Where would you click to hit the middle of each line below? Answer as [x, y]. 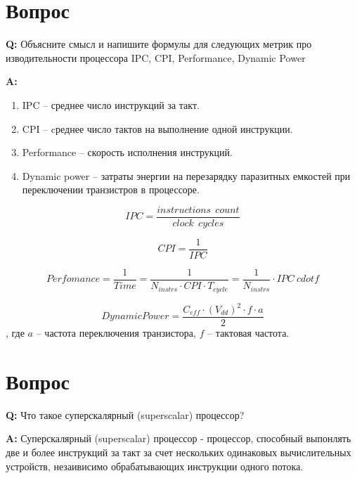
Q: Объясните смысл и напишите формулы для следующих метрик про [159, 44]
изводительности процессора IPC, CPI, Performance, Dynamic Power [156, 57]
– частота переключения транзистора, [116, 333]
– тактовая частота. [248, 333]
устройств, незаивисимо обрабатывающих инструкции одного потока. [155, 466]
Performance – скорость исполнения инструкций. [127, 152]
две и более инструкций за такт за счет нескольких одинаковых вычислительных [178, 452]
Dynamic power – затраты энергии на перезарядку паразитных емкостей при [186, 175]
